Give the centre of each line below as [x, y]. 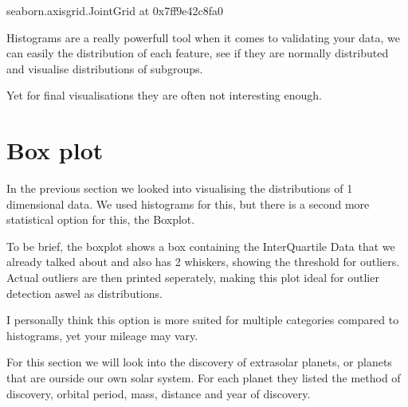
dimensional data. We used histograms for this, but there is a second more [188, 203]
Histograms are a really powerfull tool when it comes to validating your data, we [203, 37]
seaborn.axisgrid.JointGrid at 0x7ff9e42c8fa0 [115, 10]
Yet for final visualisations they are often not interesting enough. [164, 95]
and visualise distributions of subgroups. [105, 68]
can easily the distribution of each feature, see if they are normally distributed [198, 53]
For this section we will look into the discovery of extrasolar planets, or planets [199, 362]
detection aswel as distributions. [84, 293]
